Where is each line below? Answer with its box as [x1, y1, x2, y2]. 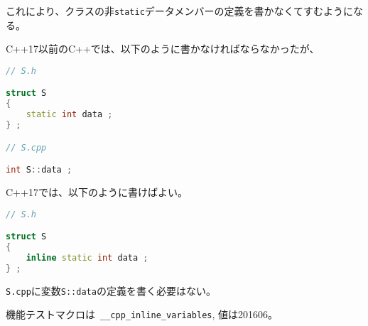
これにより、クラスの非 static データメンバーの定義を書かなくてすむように [6, 4, 354, 18]
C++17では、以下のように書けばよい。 [6, 184, 188, 199]
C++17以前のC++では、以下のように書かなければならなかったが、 [6, 41, 320, 56]
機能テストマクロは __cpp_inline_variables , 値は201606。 [6, 307, 278, 322]
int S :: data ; [6, 165, 72, 175]
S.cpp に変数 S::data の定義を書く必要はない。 [6, 283, 216, 298]
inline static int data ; [26, 252, 148, 263]
